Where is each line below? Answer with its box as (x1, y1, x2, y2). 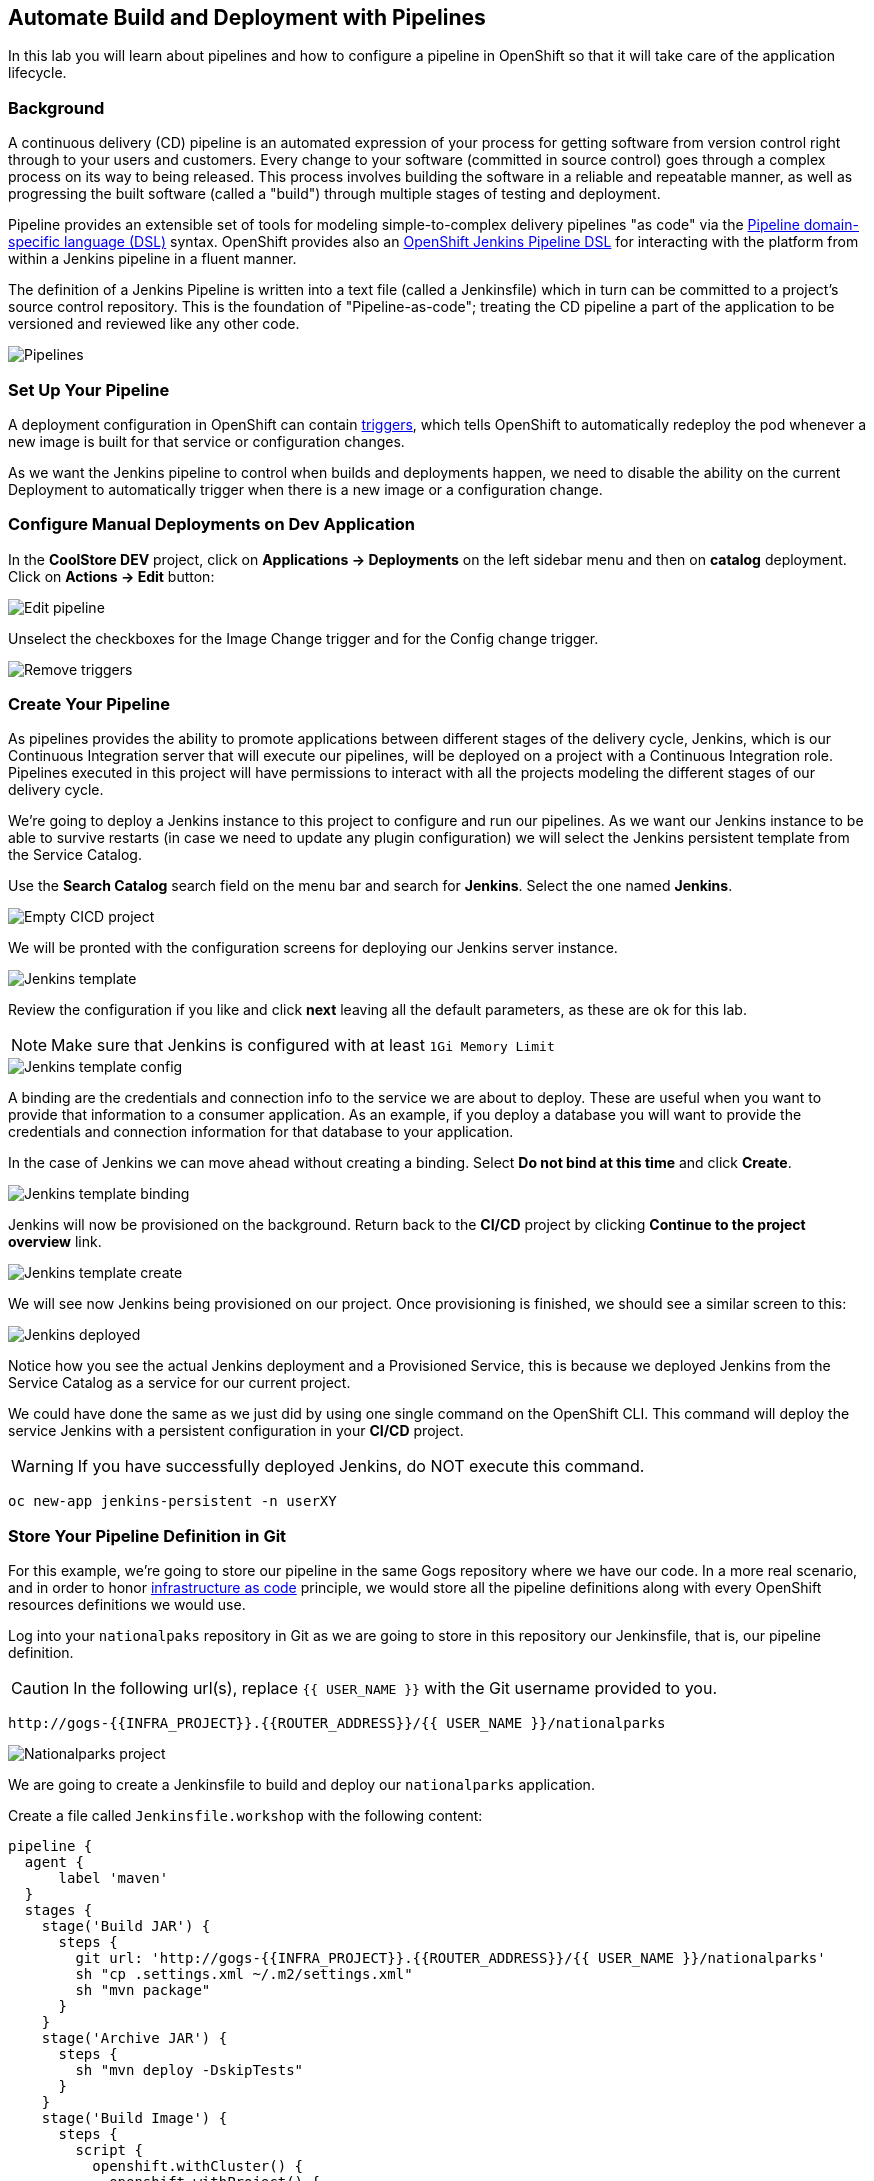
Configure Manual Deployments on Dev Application (8, 514, 416, 535)
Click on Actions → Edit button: (8, 567, 215, 585)
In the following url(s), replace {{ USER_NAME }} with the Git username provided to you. (73, 1678, 718, 1699)
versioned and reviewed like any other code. (8, 315, 300, 333)
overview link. (8, 1233, 102, 1251)
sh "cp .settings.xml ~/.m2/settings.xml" (75, 1966, 413, 1983)
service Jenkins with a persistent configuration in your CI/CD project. (8, 1422, 464, 1440)
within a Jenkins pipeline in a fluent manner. (8, 250, 297, 268)
